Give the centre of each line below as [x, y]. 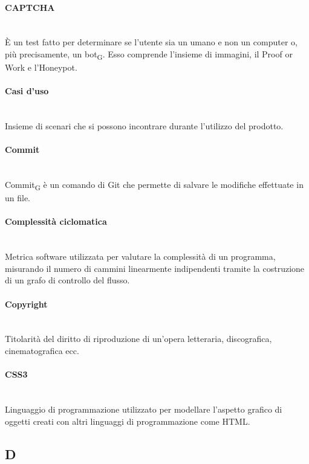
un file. [18, 198]
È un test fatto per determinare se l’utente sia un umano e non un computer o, [151, 42]
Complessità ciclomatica [56, 221]
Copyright [26, 304]
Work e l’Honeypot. [41, 67]
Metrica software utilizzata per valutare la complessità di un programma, [140, 256]
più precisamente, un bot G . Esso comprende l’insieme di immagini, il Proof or [149, 54]
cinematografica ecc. [42, 350]
